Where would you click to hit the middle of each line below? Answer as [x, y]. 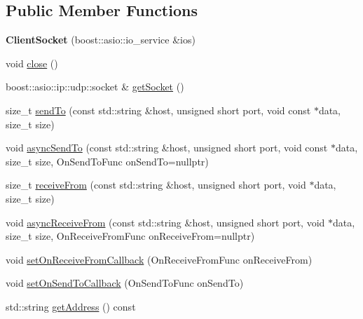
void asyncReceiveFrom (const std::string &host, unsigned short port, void [165, 222]
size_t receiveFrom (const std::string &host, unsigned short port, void [156, 185]
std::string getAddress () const [71, 306]
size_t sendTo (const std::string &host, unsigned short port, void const [158, 110]
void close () [32, 63]
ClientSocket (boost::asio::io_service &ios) [101, 40]
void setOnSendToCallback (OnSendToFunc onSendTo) [125, 283]
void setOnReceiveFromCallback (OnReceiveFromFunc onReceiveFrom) [159, 259]
